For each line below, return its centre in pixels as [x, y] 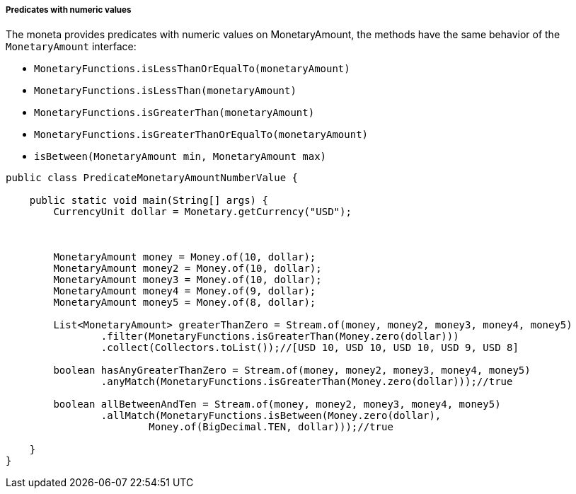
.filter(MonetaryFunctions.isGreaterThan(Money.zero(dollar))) [280, 337]
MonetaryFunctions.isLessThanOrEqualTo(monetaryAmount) [192, 69]
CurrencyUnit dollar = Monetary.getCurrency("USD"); [202, 212]
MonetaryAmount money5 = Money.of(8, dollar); [185, 303]
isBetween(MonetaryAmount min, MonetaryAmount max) [180, 157]
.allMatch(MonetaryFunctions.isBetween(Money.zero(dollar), [271, 416]
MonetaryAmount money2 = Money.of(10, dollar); [188, 269]
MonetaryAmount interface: [71, 47]
